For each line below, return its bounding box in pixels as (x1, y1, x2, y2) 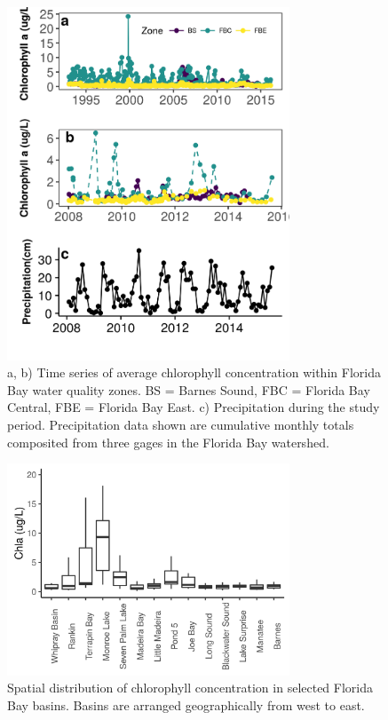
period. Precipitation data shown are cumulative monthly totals (7, 415, 354, 433)
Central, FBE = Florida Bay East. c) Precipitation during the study (7, 398, 380, 416)
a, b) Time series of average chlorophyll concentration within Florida (7, 363, 381, 382)
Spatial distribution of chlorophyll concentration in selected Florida (7, 678, 374, 697)
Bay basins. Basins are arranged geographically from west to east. (7, 695, 365, 714)
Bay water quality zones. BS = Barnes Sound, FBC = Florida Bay (7, 380, 370, 399)
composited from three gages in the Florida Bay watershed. (7, 432, 329, 451)
